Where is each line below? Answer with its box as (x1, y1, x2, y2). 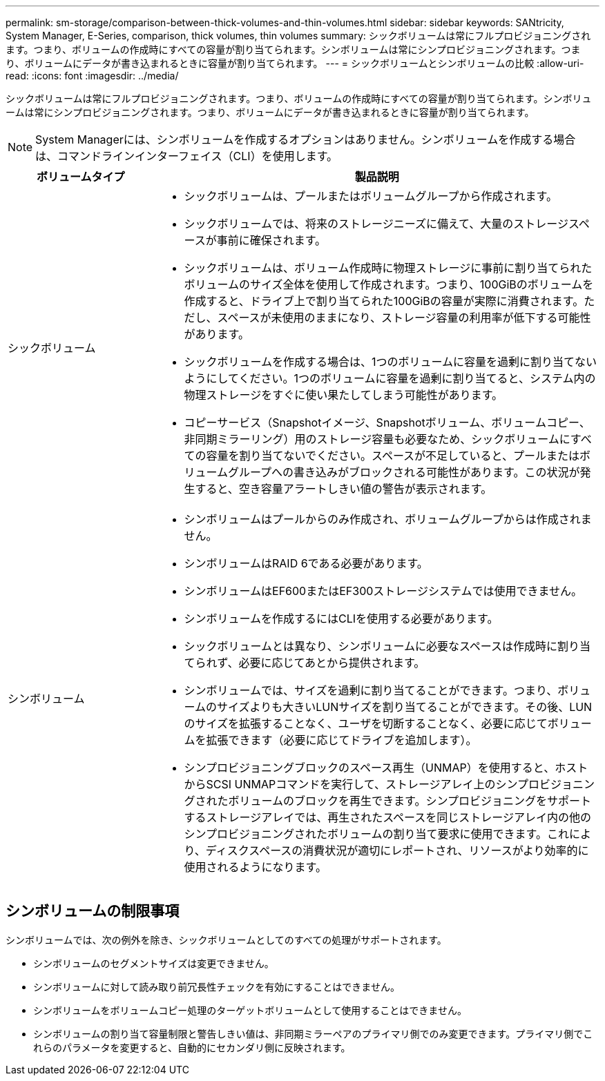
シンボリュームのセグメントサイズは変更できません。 (33, 957, 274, 969)
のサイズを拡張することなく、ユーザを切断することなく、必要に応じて (184, 717, 548, 730)
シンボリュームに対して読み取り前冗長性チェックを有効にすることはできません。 (33, 980, 400, 993)
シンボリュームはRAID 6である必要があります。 (184, 556, 428, 570)
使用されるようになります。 (184, 860, 327, 874)
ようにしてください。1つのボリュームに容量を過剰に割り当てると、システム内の (184, 371, 596, 385)
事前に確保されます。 (216, 233, 327, 247)
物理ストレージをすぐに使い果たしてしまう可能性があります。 (184, 388, 503, 402)
